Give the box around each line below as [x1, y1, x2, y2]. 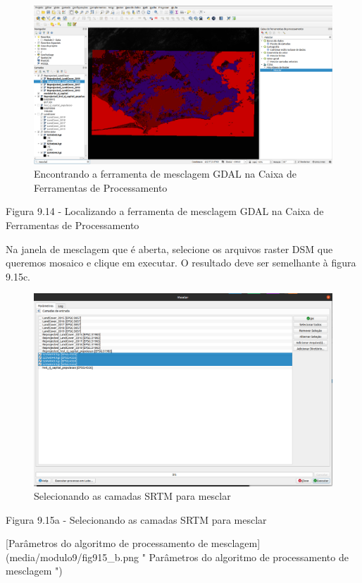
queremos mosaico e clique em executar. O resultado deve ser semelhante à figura [6, 255, 356, 270]
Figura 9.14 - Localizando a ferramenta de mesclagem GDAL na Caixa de [6, 204, 324, 219]
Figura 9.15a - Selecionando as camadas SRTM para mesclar [6, 512, 267, 527]
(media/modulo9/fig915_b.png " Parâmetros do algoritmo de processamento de [6, 549, 349, 564]
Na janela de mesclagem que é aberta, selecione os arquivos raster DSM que [6, 241, 333, 256]
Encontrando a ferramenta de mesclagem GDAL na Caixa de [34, 166, 297, 181]
